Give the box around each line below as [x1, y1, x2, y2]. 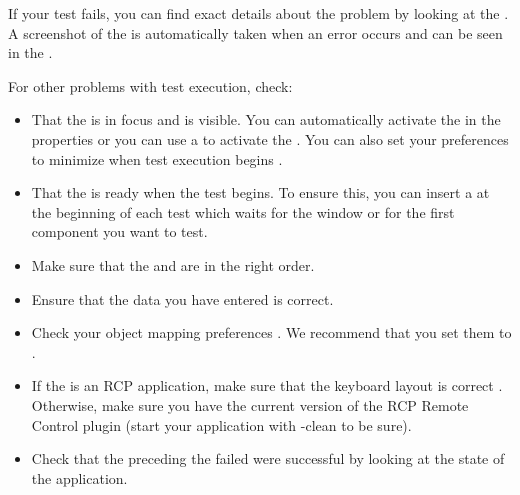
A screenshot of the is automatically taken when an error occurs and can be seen [8, 22, 503, 43]
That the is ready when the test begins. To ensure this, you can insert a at [31, 182, 490, 203]
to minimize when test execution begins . [31, 148, 283, 169]
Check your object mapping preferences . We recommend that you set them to [31, 322, 512, 343]
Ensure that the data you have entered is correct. [31, 288, 334, 309]
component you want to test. [31, 221, 208, 242]
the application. [31, 467, 128, 488]
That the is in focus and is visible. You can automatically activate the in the [31, 109, 501, 130]
